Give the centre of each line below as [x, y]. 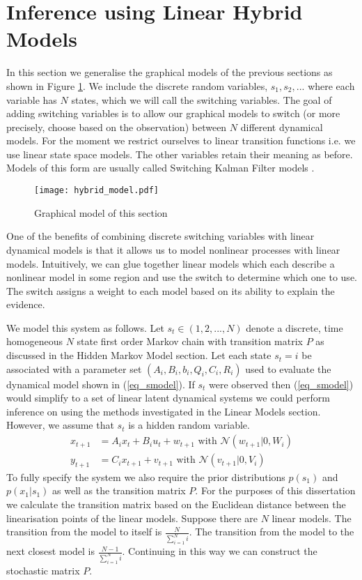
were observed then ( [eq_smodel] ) [281, 384]
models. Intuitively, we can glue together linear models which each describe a [171, 263]
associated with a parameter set [74, 368]
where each [331, 85]
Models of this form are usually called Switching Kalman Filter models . [160, 168]
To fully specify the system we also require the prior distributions [146, 476]
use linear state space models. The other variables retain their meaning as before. [180, 154]
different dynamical [282, 127]
